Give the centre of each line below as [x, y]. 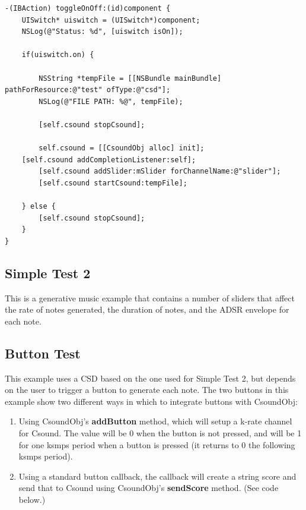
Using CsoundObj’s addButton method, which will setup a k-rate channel [155, 421]
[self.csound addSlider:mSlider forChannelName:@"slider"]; [160, 171]
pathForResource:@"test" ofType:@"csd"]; [88, 90]
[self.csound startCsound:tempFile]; [113, 183]
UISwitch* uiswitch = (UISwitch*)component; [111, 20]
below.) [32, 499]
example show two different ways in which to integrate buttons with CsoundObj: [151, 401]
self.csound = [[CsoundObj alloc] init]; [122, 148]
